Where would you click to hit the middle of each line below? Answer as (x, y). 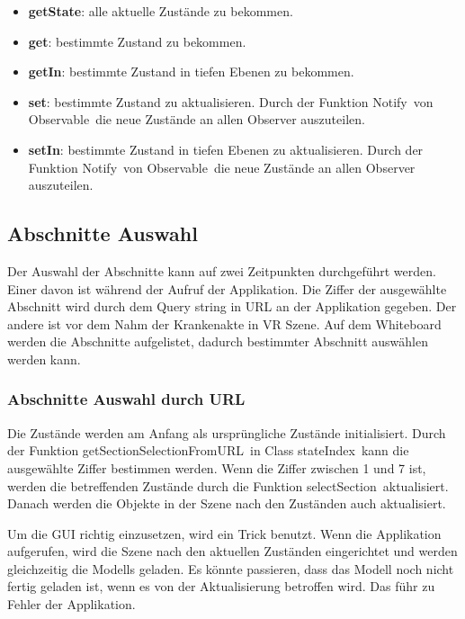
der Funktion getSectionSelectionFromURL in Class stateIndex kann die (208, 450)
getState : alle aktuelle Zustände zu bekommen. (161, 11)
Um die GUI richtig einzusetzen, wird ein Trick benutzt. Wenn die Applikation (224, 533)
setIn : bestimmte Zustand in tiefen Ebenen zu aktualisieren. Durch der (226, 149)
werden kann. (44, 359)
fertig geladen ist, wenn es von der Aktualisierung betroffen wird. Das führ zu (221, 586)
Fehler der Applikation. (72, 604)
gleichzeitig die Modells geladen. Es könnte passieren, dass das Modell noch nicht (231, 568)
